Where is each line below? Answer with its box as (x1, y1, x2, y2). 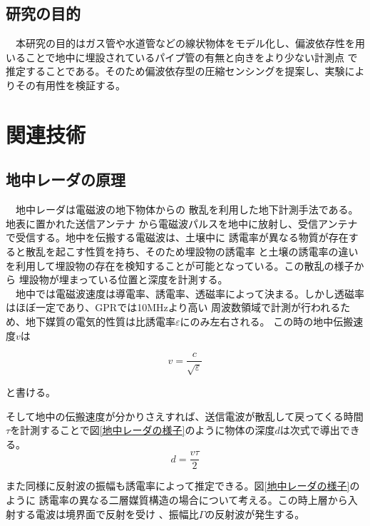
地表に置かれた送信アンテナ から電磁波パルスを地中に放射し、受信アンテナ (6, 216, 358, 231)
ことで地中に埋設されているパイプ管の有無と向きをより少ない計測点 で (25, 49, 358, 64)
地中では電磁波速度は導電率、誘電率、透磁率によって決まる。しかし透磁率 (15, 285, 364, 300)
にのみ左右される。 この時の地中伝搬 (180, 313, 354, 328)
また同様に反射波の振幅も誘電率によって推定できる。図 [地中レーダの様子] (6, 478, 350, 493)
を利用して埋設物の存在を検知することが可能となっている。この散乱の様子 (6, 258, 354, 273)
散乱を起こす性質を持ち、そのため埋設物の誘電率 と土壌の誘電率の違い (25, 243, 359, 258)
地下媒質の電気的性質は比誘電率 (25, 313, 175, 328)
